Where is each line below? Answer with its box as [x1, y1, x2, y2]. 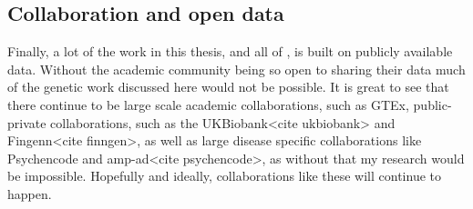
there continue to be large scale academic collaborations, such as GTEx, [7, 95, 409, 114]
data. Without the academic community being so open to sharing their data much [7, 59, 466, 78]
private [7, 113, 46, 132]
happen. [7, 184, 52, 203]
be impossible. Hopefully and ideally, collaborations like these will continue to [7, 166, 441, 185]
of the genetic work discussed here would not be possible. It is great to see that [7, 77, 449, 96]
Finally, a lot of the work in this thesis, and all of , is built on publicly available [7, 42, 453, 61]
